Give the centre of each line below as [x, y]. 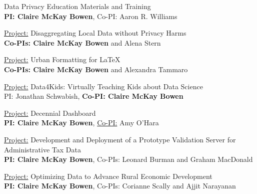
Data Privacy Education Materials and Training [77, 6]
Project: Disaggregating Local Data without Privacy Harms [95, 33]
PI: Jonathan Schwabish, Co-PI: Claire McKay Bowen [94, 96]
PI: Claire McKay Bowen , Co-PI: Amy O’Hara [81, 123]
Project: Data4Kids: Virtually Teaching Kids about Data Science [103, 86]
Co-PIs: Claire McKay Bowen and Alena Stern [82, 42]
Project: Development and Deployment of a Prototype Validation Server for [120, 139]
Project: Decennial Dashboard [50, 113]
